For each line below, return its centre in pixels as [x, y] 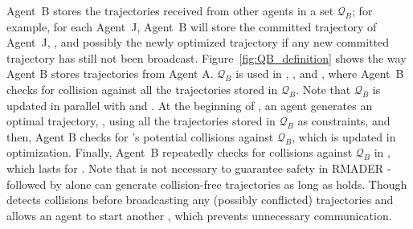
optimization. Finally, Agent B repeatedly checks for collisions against [180, 152]
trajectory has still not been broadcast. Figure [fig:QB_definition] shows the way [206, 57]
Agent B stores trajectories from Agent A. [110, 74]
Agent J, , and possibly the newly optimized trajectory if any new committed [198, 42]
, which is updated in [344, 136]
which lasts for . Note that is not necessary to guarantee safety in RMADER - [199, 168]
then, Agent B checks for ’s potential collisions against [140, 136]
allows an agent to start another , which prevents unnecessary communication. [199, 215]
